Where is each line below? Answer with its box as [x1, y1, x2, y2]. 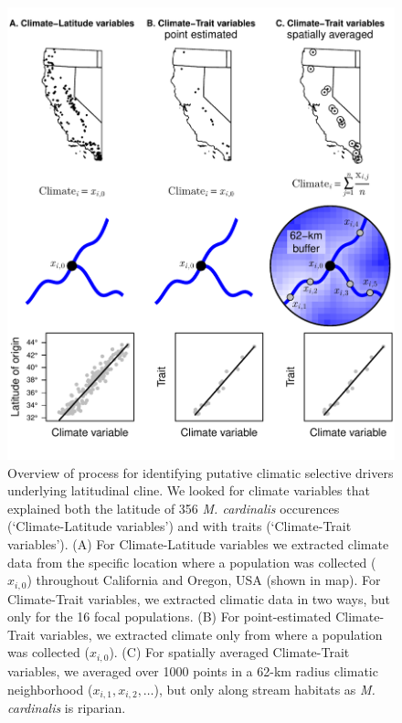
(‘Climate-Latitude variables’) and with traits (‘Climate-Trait [7, 516, 352, 536]
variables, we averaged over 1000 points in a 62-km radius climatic [7, 661, 378, 680]
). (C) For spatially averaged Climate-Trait [109, 643, 350, 662]
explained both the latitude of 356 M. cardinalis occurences [7, 498, 340, 517]
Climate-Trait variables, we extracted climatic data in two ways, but [7, 589, 391, 608]
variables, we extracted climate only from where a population [39, 624, 383, 643]
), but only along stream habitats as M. [153, 679, 376, 698]
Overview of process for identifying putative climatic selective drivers [7, 463, 394, 482]
